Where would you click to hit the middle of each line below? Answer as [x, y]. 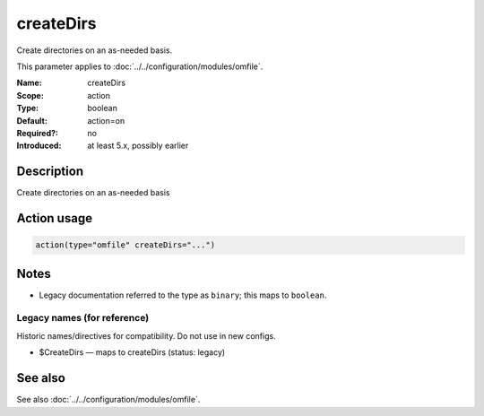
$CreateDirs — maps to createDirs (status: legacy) [132, 352]
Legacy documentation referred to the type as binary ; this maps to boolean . [183, 295]
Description [50, 172]
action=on [106, 120]
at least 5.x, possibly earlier [138, 146]
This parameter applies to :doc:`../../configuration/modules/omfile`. [140, 66]
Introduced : [39, 146]
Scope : [30, 95]
